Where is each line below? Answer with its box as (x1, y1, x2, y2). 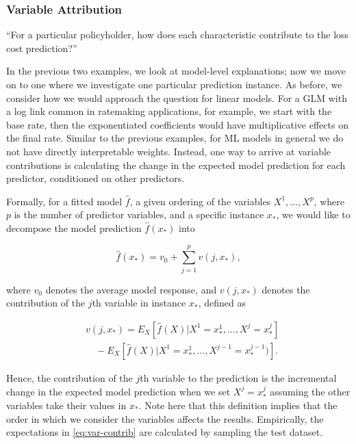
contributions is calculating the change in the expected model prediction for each (6, 157, 346, 172)
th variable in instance (92, 296, 186, 310)
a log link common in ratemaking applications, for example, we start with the (6, 104, 332, 118)
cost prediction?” (6, 40, 77, 55)
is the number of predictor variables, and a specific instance (14, 207, 264, 222)
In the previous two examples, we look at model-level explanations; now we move (6, 64, 346, 78)
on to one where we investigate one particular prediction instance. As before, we (6, 77, 342, 91)
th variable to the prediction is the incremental (140, 370, 337, 384)
